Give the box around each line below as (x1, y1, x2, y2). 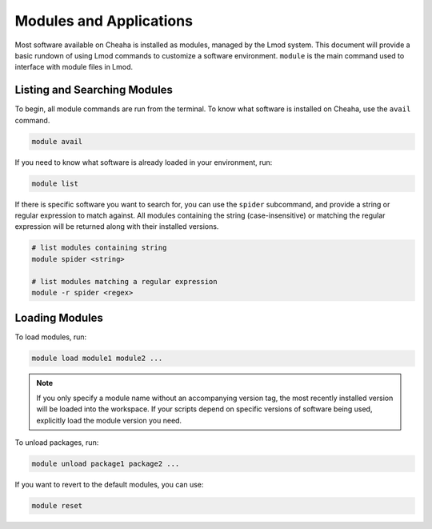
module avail (31, 137, 83, 146)
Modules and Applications (14, 12, 194, 30)
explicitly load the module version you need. (36, 415, 182, 425)
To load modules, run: (14, 332, 87, 342)
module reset (31, 501, 83, 510)
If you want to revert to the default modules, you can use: (14, 479, 204, 489)
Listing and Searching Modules (14, 83, 174, 97)
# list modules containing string (31, 243, 167, 252)
